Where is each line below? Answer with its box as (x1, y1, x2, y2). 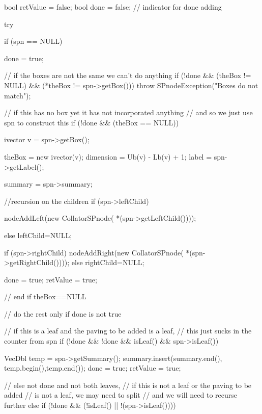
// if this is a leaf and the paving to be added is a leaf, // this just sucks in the (4, 325, 252, 336)
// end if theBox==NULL (4, 291, 86, 302)
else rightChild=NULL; (71, 257, 144, 268)
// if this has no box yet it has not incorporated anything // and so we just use (4, 107, 253, 118)
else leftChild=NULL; (4, 229, 72, 240)
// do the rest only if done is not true (4, 308, 122, 319)
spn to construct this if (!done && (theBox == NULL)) (4, 117, 179, 127)
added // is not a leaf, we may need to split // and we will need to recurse (4, 390, 237, 400)
